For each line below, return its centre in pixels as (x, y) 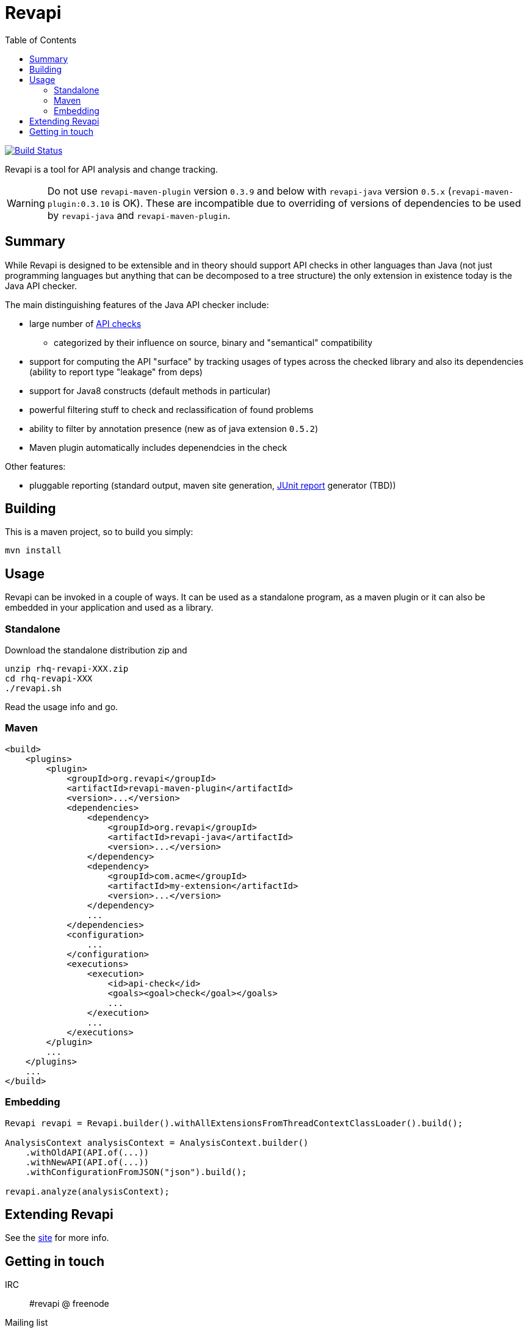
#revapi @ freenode (69, 1304)
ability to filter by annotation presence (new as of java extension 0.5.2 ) (174, 428)
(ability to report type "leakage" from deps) (116, 372)
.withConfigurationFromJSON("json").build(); (136, 1172)
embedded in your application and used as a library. (109, 608)
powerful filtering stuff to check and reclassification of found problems (172, 409)
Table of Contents (41, 40)
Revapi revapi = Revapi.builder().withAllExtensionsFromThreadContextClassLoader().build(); (234, 1123)
